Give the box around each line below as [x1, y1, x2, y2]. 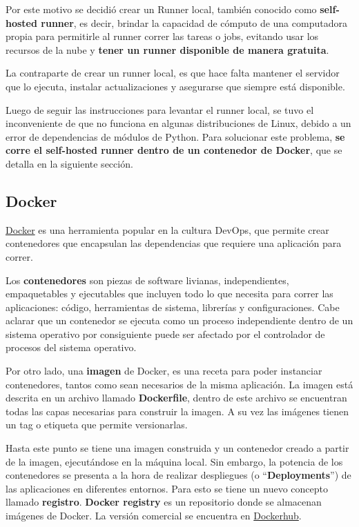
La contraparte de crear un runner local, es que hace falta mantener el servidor [6, 66, 340, 80]
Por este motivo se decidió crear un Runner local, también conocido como [6, 2, 317, 16]
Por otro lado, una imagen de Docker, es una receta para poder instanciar [6, 364, 322, 378]
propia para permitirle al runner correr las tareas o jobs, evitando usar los [6, 29, 319, 43]
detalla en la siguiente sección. [6, 156, 133, 170]
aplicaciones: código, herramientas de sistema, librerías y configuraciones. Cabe [6, 299, 340, 314]
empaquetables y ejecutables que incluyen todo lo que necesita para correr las [6, 286, 333, 301]
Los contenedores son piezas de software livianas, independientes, [6, 272, 289, 287]
